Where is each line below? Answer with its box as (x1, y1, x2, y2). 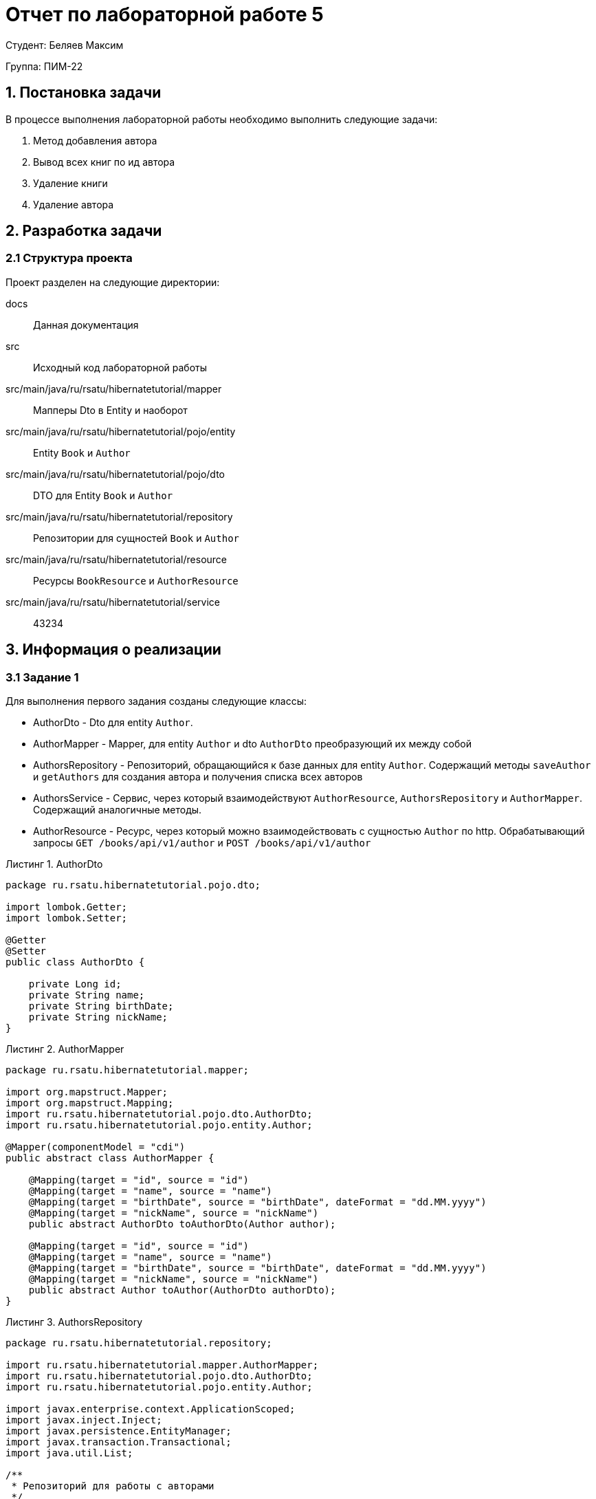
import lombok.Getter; (5, 901, 128, 913)
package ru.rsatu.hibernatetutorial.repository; (5, 1337, 272, 1349)
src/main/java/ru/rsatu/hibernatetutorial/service (5, 595, 221, 608)
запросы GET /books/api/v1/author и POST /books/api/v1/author (33, 837, 371, 849)
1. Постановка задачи (5, 84, 162, 102)
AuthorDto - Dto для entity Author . (33, 716, 193, 729)
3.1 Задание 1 (5, 670, 79, 684)
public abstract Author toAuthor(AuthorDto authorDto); (28, 1284, 336, 1296)
